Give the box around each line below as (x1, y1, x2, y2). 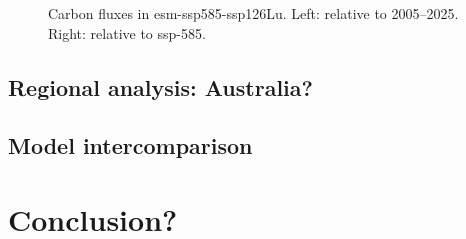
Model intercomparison (8, 130, 253, 161)
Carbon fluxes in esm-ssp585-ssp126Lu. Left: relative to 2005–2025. (48, 3, 459, 23)
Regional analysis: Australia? (8, 71, 313, 102)
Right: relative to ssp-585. (48, 22, 206, 43)
